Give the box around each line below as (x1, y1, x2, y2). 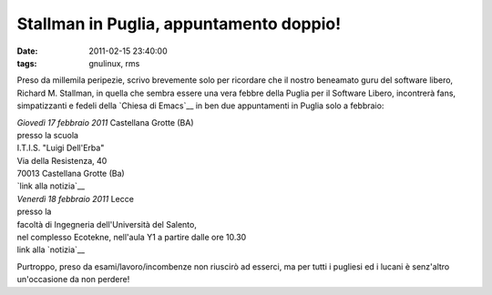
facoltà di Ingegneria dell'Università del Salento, (16, 219, 198, 229)
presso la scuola (16, 129, 79, 140)
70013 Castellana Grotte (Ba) (16, 168, 125, 179)
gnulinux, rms (88, 57, 140, 68)
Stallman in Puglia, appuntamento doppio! (16, 14, 342, 34)
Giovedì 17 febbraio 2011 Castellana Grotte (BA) (16, 117, 195, 127)
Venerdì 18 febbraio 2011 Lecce (16, 193, 134, 204)
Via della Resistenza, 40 (16, 155, 108, 166)
